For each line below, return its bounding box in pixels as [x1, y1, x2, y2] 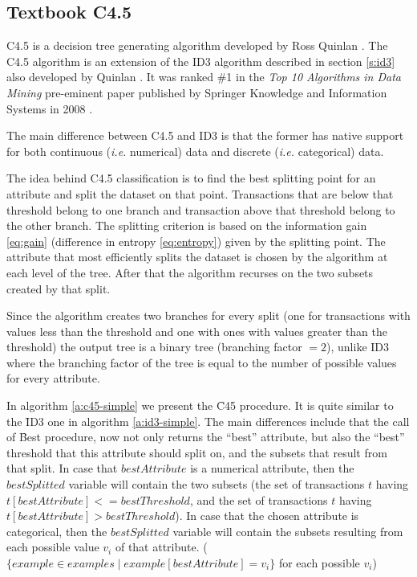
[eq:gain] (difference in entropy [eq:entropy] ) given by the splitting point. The [6, 232, 386, 249]
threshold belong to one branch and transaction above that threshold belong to [6, 201, 395, 218]
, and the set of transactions [189, 491, 328, 508]
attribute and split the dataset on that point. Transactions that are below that [6, 185, 394, 202]
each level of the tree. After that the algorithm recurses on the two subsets [6, 264, 374, 280]
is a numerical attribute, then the [190, 460, 354, 477]
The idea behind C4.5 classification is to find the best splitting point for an [6, 170, 376, 186]
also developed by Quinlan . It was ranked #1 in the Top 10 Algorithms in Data [6, 68, 402, 85]
